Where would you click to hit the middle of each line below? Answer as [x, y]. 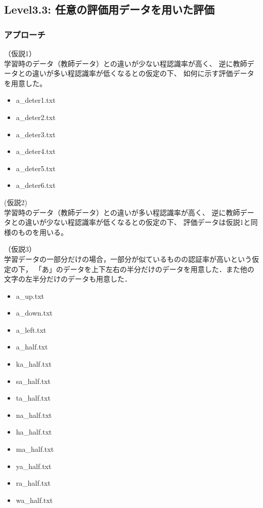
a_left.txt [31, 329]
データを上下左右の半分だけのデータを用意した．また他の [159, 269]
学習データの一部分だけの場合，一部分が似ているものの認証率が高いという [128, 259]
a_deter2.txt [36, 117]
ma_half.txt [35, 449]
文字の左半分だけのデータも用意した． [68, 279]
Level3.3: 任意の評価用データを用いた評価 [109, 9]
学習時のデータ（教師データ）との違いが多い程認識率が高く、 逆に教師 [122, 212]
